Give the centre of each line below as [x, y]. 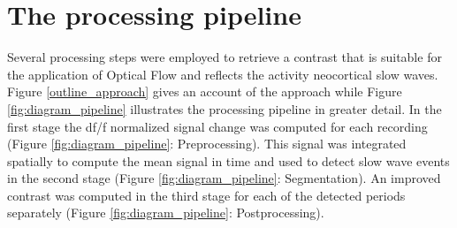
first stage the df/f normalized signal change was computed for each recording [217, 126]
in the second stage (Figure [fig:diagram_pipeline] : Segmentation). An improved [224, 178]
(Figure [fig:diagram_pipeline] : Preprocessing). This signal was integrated [207, 144]
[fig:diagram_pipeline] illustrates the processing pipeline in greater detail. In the [225, 108]
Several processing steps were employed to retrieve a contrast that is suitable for [225, 57]
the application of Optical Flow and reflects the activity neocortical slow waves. [223, 74]
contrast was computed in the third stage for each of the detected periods [206, 195]
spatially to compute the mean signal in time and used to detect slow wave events [228, 160]
